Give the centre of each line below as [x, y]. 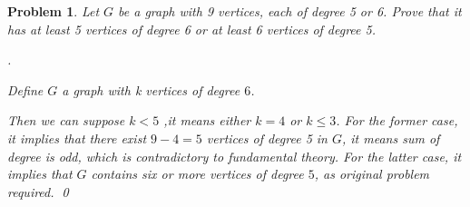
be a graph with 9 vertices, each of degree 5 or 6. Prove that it [290, 11]
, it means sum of [391, 138]
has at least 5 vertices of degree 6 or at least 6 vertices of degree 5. [191, 29]
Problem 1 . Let [54, 11]
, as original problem [372, 174]
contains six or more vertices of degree [197, 174]
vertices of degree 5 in [267, 138]
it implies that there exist [77, 138]
